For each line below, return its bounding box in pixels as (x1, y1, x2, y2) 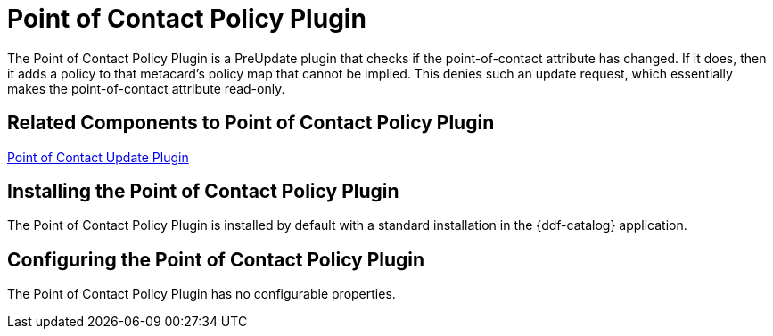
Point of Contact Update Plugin (7, 149, 189, 165)
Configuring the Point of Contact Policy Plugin (7, 248, 425, 271)
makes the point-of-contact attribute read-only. (7, 80, 285, 96)
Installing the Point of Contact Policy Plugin (7, 180, 399, 203)
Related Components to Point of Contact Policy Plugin (7, 111, 495, 135)
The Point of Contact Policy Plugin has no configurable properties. (7, 286, 396, 302)
